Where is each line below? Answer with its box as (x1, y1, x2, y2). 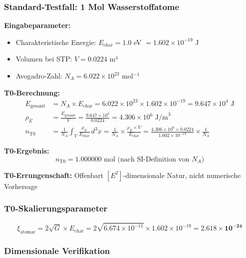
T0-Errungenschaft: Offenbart (4, 169, 104, 180)
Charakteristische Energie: (15, 36, 96, 47)
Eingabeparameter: (4, 20, 71, 30)
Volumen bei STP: (15, 53, 72, 64)
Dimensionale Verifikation (4, 244, 110, 256)
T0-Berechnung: (4, 87, 60, 97)
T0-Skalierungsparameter (4, 202, 108, 214)
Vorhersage (4, 180, 38, 191)
